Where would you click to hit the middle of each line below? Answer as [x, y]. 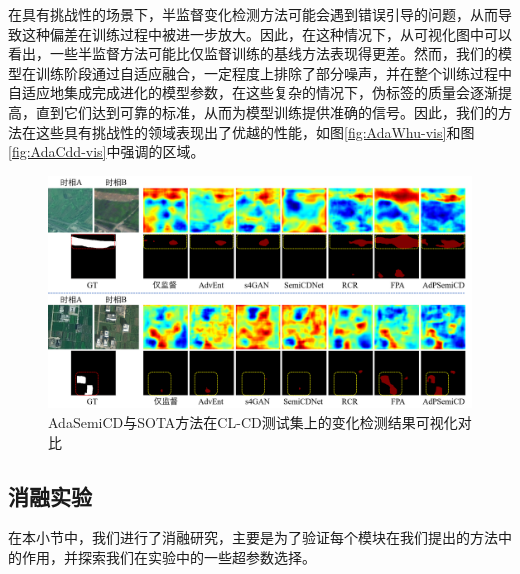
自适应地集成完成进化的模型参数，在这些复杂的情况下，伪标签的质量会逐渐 [253, 92]
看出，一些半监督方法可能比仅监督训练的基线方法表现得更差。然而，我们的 [253, 53]
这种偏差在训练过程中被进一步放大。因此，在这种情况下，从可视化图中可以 [266, 33]
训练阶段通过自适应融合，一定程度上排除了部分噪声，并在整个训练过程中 [273, 72]
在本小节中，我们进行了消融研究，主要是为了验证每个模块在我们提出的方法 [253, 537]
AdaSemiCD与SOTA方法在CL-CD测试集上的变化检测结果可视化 [253, 422]
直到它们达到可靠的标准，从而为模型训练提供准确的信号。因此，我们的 [266, 111]
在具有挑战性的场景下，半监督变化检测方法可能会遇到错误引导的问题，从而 [253, 14]
